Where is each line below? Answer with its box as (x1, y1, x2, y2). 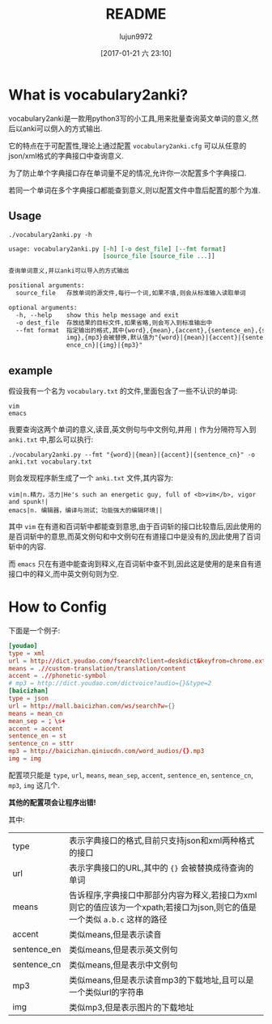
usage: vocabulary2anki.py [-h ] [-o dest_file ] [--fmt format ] (8, 244, 227, 253)
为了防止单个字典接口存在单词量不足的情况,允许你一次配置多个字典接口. (8, 167, 247, 178)
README (105, 5, 167, 23)
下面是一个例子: (8, 625, 61, 635)
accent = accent (8, 725, 63, 733)
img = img (8, 755, 42, 763)
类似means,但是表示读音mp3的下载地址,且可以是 (68, 974, 254, 985)
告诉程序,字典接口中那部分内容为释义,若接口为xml (68, 889, 257, 900)
